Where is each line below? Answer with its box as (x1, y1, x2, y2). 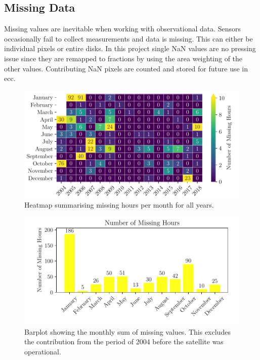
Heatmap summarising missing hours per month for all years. (24, 199, 214, 210)
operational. (24, 346, 61, 356)
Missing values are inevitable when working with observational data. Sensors (4, 23, 241, 34)
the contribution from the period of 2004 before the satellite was (24, 336, 224, 347)
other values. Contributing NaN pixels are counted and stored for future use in (4, 63, 248, 73)
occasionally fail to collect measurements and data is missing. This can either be (4, 33, 253, 44)
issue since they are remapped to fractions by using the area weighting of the (4, 53, 243, 63)
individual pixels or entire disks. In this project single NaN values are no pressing (4, 43, 256, 54)
